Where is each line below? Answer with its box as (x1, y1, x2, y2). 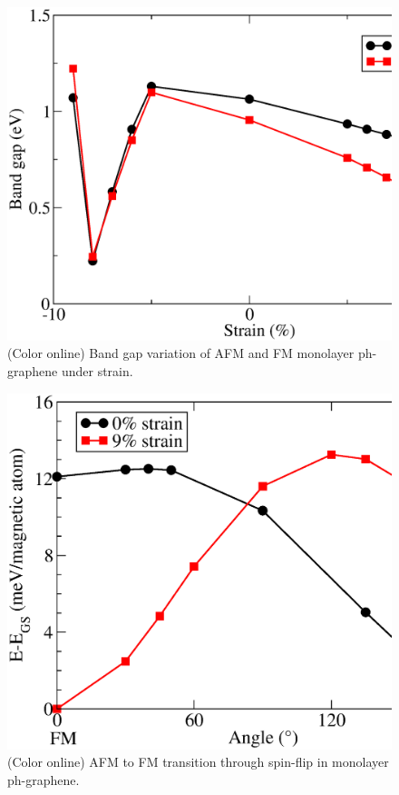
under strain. (61, 362, 133, 381)
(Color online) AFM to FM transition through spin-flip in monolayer (7, 752, 389, 771)
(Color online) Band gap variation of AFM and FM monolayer (7, 343, 355, 363)
